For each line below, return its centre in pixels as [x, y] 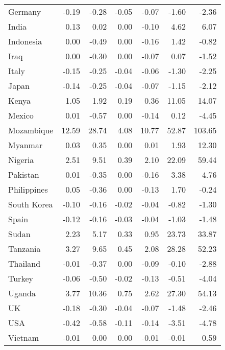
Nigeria [21, 160]
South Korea [31, 204]
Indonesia [25, 41]
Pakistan [24, 174]
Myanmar [26, 145]
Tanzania [24, 249]
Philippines [28, 189]
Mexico [21, 115]
